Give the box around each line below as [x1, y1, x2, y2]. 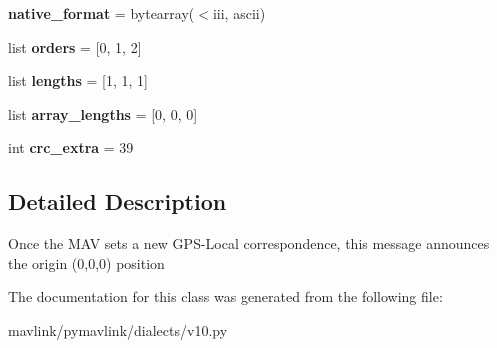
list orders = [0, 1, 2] [8, 36, 142, 57]
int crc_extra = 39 [8, 137, 134, 158]
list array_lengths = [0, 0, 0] [8, 103, 198, 124]
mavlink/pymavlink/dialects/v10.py [8, 319, 228, 340]
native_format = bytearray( [8, 3, 195, 23]
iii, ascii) [212, 3, 266, 23]
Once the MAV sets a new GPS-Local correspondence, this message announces [8, 233, 490, 254]
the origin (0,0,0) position [8, 252, 165, 273]
